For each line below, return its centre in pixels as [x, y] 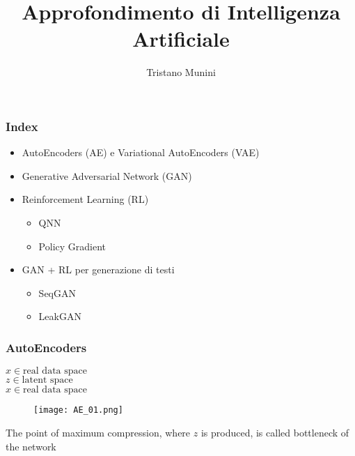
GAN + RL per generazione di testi [98, 269]
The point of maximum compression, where [98, 433]
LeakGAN [60, 316]
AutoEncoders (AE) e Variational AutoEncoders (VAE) [141, 152]
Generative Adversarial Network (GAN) [107, 175]
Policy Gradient [72, 246]
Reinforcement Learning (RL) [85, 199]
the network [31, 446]
